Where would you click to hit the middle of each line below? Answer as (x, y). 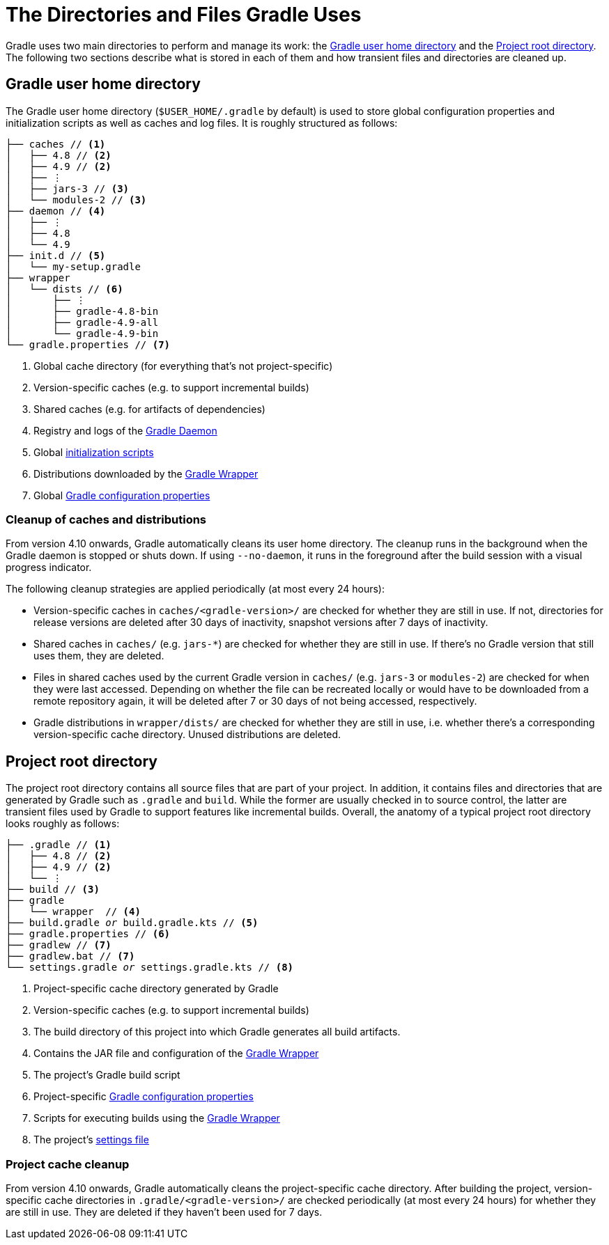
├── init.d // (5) (56, 255)
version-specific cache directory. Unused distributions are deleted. (187, 735)
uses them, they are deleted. (99, 656)
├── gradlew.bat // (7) (70, 956)
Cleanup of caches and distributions (106, 519)
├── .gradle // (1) (59, 845)
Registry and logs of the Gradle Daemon (125, 430)
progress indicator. (49, 567)
